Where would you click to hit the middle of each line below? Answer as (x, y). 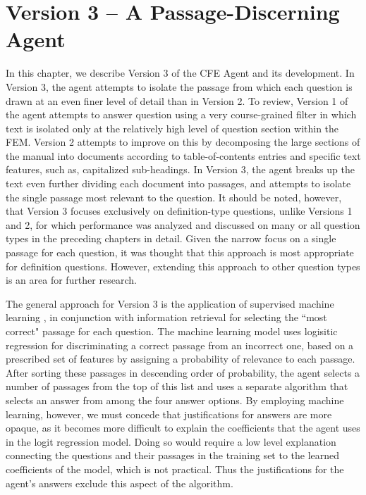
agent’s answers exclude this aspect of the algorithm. (120, 483)
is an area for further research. (71, 280)
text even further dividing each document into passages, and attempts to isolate (178, 183)
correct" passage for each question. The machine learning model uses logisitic (172, 331)
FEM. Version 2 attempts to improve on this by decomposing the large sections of (183, 142)
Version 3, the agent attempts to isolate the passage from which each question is (179, 86)
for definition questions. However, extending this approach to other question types (183, 266)
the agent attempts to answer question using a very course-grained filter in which (181, 114)
